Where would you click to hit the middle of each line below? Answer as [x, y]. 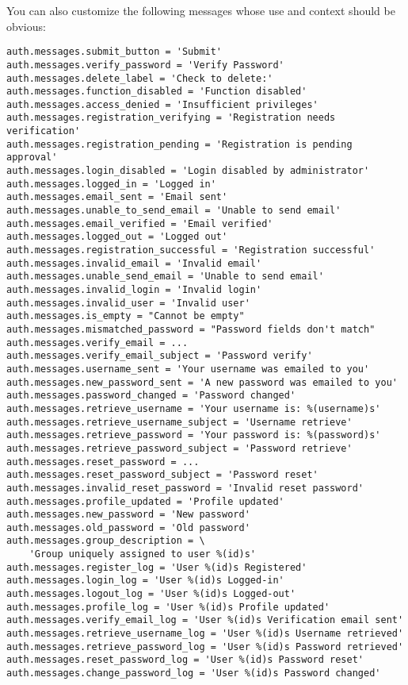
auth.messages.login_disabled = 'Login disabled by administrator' [188, 171]
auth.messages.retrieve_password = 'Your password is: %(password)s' [194, 435]
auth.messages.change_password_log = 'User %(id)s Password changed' [194, 673]
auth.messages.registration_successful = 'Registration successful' [191, 250]
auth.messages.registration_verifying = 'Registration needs [171, 118]
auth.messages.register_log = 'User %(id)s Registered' [157, 567]
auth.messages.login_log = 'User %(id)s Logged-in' [145, 581]
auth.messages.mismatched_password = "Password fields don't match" [191, 329]
